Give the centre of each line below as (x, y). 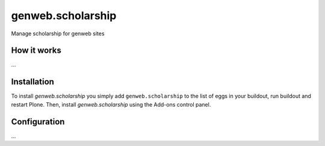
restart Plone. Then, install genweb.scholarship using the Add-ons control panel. (111, 104)
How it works (36, 51)
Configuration (38, 122)
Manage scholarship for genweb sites (58, 34)
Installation (32, 82)
